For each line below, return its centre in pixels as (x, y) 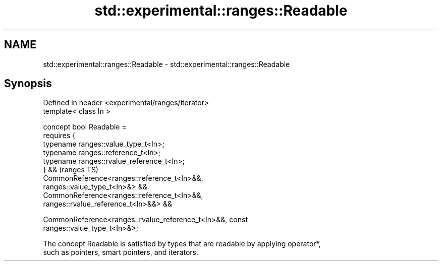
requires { (59, 136)
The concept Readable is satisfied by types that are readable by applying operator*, (182, 244)
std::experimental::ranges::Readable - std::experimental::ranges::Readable (167, 64)
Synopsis (28, 84)
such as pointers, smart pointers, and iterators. (121, 252)
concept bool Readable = (85, 127)
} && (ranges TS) (71, 170)
